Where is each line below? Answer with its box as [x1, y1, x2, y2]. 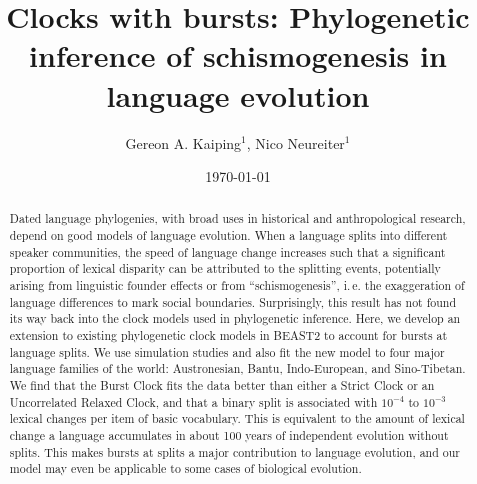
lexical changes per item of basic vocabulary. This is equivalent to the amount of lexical [9, 410, 465, 427]
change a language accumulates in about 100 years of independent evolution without [9, 427, 449, 444]
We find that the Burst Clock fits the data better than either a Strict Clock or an [9, 377, 435, 394]
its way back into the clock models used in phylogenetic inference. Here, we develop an [9, 310, 461, 327]
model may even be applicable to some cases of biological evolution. [9, 460, 362, 477]
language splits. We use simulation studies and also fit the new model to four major [9, 343, 445, 360]
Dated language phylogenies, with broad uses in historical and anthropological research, [9, 210, 466, 227]
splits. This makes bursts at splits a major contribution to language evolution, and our [9, 443, 461, 460]
